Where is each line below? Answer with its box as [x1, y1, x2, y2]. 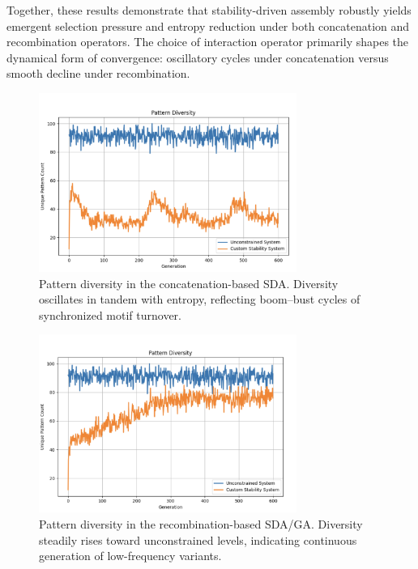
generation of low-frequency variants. [39, 547, 222, 564]
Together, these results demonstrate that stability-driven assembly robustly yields [6, 2, 412, 18]
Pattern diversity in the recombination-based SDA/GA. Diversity [39, 515, 363, 532]
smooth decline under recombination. [6, 65, 190, 82]
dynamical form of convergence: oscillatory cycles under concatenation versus [6, 49, 389, 66]
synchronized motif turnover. [39, 306, 181, 323]
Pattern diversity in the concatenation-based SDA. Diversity [39, 274, 339, 291]
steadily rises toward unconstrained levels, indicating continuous [39, 531, 357, 548]
